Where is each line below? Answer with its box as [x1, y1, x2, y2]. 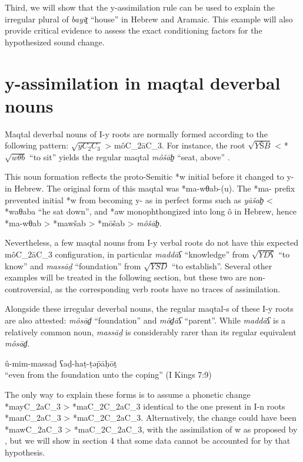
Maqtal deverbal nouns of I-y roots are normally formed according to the [5, 127, 268, 140]
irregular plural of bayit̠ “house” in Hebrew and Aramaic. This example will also [5, 12, 293, 25]
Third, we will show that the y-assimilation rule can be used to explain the [5, 1, 275, 13]
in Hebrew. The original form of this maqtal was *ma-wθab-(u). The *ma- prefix [5, 182, 295, 194]
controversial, [5, 282, 53, 295]
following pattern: [5, 139, 69, 151]
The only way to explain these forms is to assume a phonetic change [5, 388, 251, 400]
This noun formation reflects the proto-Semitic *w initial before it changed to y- [5, 170, 294, 183]
